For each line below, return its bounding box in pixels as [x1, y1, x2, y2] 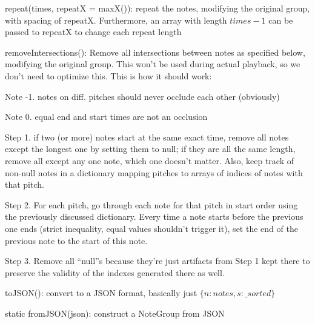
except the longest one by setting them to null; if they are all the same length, [5, 142, 296, 155]
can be [268, 13, 293, 26]
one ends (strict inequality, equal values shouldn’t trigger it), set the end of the [5, 222, 298, 234]
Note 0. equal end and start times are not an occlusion [5, 110, 208, 123]
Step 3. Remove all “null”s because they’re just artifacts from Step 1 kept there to [5, 254, 310, 267]
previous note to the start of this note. [5, 234, 148, 246]
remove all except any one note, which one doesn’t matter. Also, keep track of [5, 154, 294, 167]
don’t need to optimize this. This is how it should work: [5, 69, 212, 82]
